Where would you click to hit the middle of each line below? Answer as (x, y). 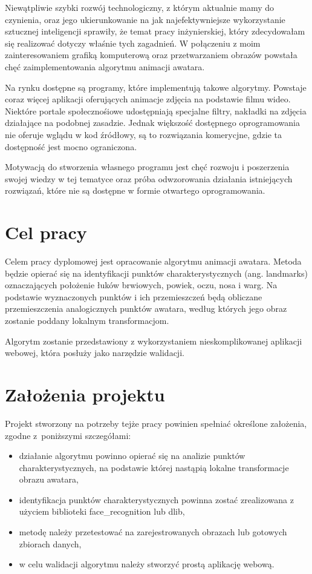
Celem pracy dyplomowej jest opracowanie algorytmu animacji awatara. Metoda (153, 261)
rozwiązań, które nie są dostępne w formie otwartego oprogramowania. (135, 190)
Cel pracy (46, 232)
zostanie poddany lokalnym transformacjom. (87, 320)
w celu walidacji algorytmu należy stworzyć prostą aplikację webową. (147, 564)
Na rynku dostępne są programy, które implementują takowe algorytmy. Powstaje (156, 87)
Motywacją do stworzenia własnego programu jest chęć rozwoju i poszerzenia (147, 167)
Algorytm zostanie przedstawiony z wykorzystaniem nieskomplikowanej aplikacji (154, 341)
